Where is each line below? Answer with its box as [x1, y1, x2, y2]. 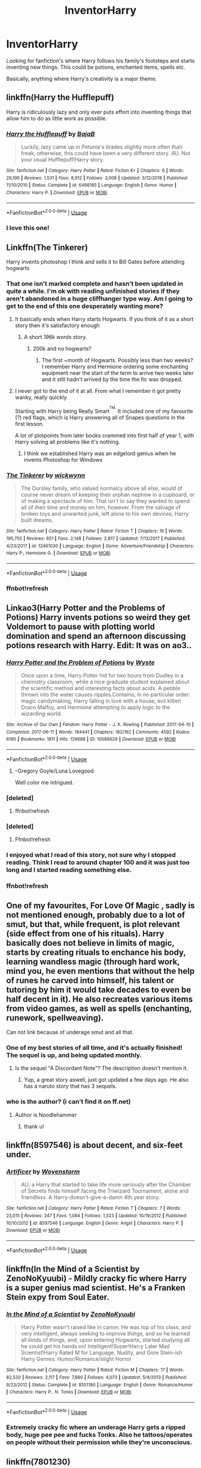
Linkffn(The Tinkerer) [6, 242, 89, 252]
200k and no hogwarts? [32, 345, 92, 352]
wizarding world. [20, 710, 63, 718]
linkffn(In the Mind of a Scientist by [6, 1264, 140, 1274]
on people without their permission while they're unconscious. [6, 1438, 193, 1446]
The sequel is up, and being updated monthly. [6, 1051, 142, 1059]
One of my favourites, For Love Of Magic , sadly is [6, 900, 195, 910]
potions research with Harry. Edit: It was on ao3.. [6, 640, 192, 650]
